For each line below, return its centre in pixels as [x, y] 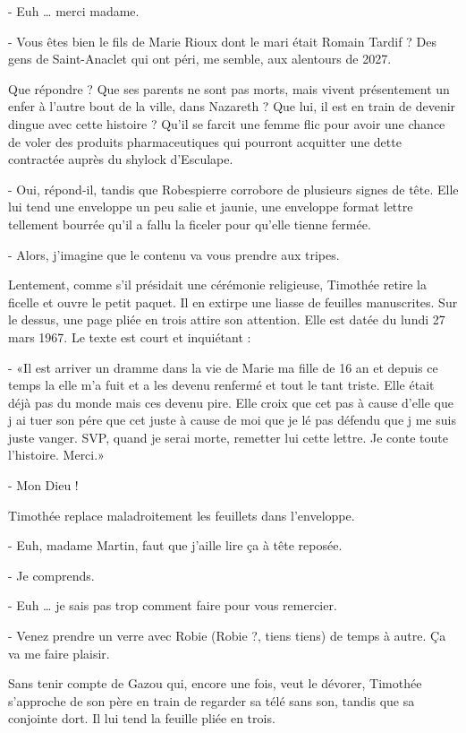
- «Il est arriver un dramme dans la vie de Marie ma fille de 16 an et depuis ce [223, 367]
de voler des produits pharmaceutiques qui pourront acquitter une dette [205, 141]
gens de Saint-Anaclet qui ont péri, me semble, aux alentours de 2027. [200, 59]
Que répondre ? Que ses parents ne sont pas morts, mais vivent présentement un [229, 88]
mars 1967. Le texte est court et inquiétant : [130, 336]
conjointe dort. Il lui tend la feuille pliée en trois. [142, 718]
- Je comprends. [51, 575]
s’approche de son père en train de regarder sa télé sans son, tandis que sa [212, 700]
